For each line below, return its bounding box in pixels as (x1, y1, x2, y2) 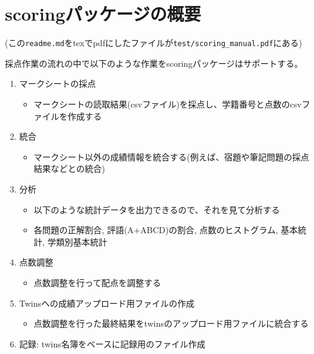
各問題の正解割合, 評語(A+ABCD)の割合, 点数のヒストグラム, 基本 (33, 223, 298, 236)
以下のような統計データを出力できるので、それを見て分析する (33, 203, 280, 216)
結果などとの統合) (33, 162, 105, 175)
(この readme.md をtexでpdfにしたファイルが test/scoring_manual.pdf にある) (5, 36, 302, 49)
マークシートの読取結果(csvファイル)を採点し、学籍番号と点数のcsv (33, 97, 302, 110)
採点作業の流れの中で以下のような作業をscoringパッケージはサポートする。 (5, 56, 303, 69)
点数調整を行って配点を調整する (33, 276, 161, 288)
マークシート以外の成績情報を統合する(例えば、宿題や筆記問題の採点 (33, 150, 310, 163)
